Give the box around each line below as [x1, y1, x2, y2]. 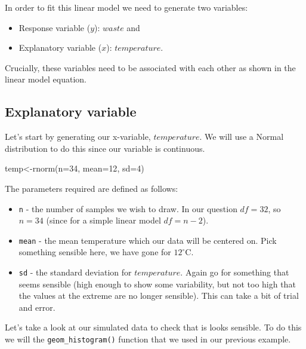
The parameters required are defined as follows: [5, 182, 178, 194]
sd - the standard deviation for [18, 266, 132, 278]
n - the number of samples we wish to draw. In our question [18, 202, 237, 215]
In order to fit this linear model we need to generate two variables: [5, 1, 248, 13]
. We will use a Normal [199, 130, 284, 143]
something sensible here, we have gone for [18, 246, 171, 258]
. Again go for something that [180, 266, 289, 278]
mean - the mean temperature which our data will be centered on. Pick [18, 234, 277, 246]
